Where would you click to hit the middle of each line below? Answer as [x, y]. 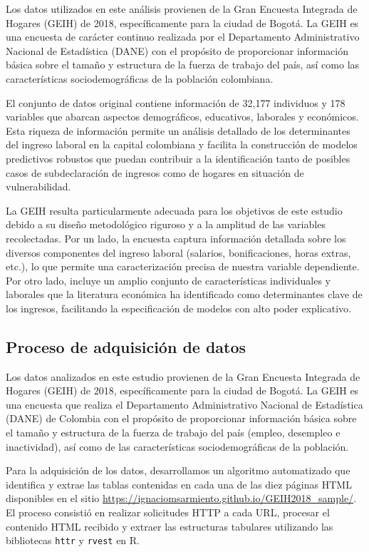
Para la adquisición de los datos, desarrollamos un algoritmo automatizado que [178, 470]
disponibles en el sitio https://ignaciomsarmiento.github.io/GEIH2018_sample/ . [181, 498]
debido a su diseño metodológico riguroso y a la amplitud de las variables [166, 224]
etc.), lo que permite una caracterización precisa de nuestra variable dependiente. [183, 266]
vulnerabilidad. [38, 186]
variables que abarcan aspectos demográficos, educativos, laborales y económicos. [182, 117]
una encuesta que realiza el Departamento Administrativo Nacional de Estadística [184, 404]
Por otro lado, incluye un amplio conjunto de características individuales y [168, 280]
